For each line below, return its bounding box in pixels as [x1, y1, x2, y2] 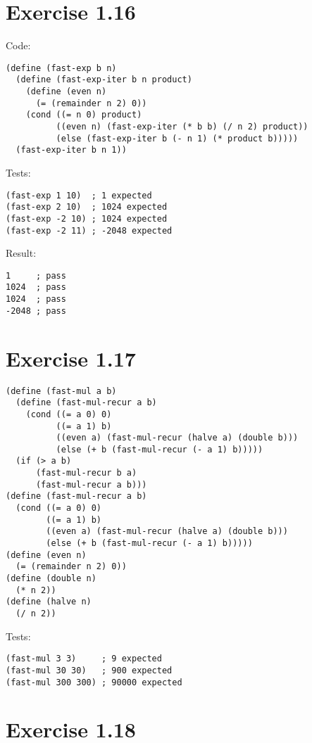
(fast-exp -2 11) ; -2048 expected [6, 225, 173, 236]
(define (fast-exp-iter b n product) [15, 75, 192, 85]
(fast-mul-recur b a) [35, 468, 137, 478]
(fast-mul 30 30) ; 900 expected [6, 665, 173, 675]
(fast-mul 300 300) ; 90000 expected [6, 677, 182, 687]
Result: [6, 246, 37, 260]
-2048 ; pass [6, 305, 66, 316]
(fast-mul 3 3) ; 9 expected [6, 654, 162, 664]
